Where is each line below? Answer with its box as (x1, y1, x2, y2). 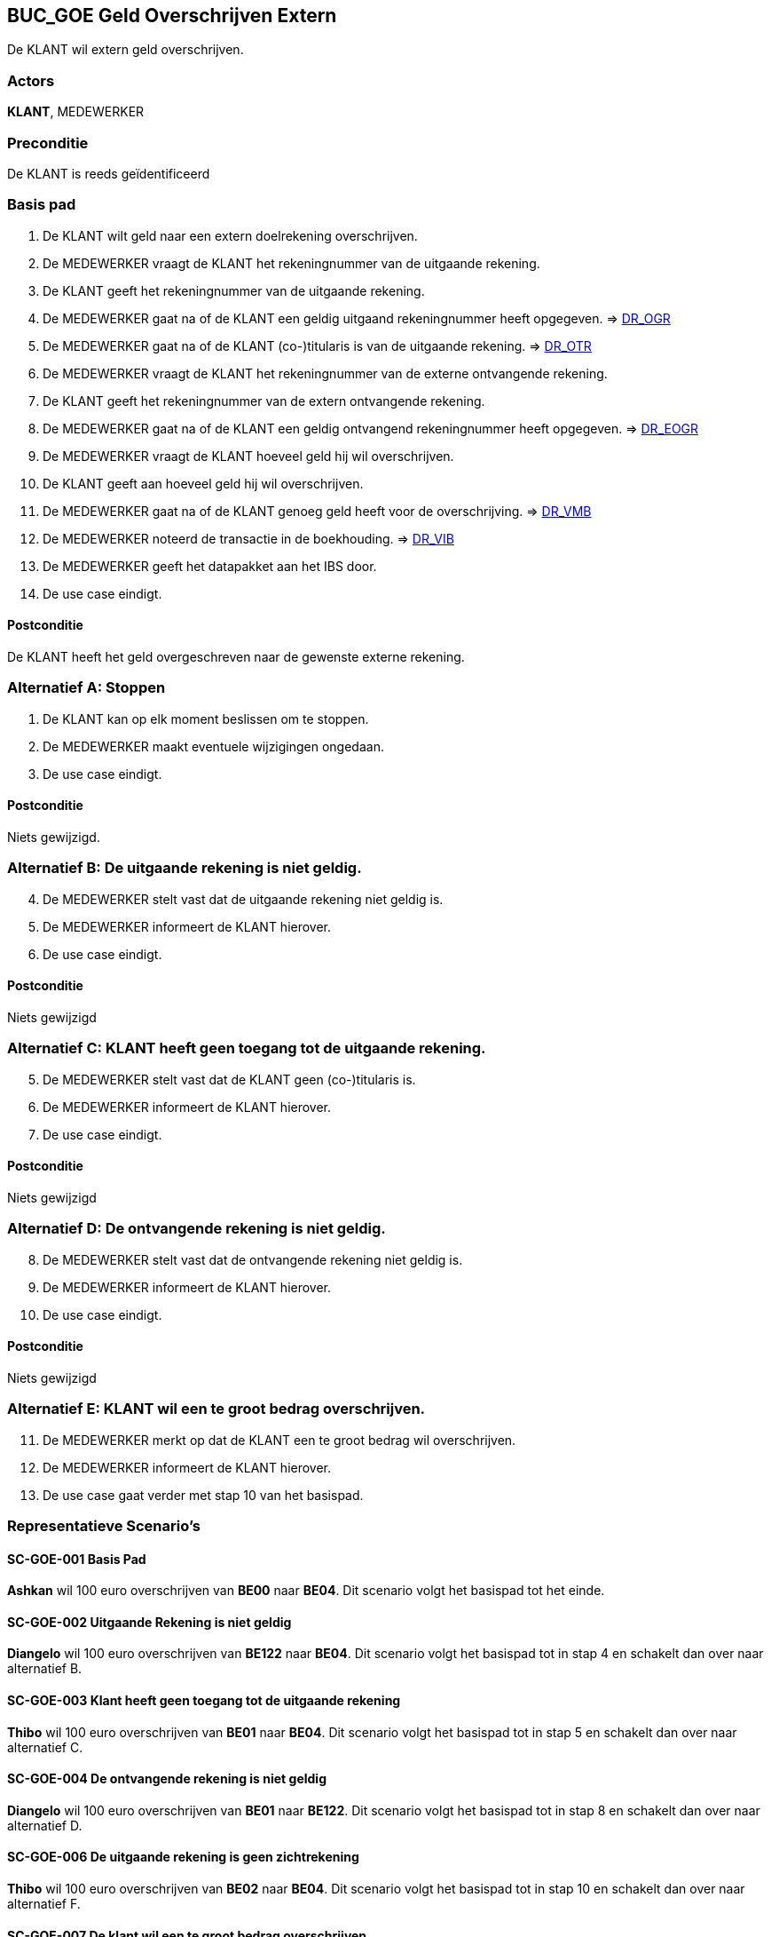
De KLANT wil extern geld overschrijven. (7, 42, 244, 58)
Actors (7, 71, 55, 90)
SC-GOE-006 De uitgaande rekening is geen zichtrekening (7, 1849, 359, 1865)
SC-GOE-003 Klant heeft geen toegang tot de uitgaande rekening (7, 1692, 401, 1708)
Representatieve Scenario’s (7, 1516, 201, 1535)
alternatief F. (7, 1895, 81, 1911)
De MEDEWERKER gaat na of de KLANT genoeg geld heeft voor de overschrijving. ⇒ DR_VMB (43, 503, 592, 519)
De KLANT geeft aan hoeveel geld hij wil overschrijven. (43, 475, 364, 491)
